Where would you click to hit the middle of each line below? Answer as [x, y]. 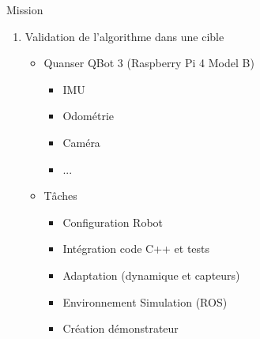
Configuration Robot [113, 222]
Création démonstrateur [121, 328]
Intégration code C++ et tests [136, 249]
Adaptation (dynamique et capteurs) [151, 275]
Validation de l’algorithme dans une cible [124, 36]
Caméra [81, 142]
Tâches [60, 196]
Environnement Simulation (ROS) [145, 301]
